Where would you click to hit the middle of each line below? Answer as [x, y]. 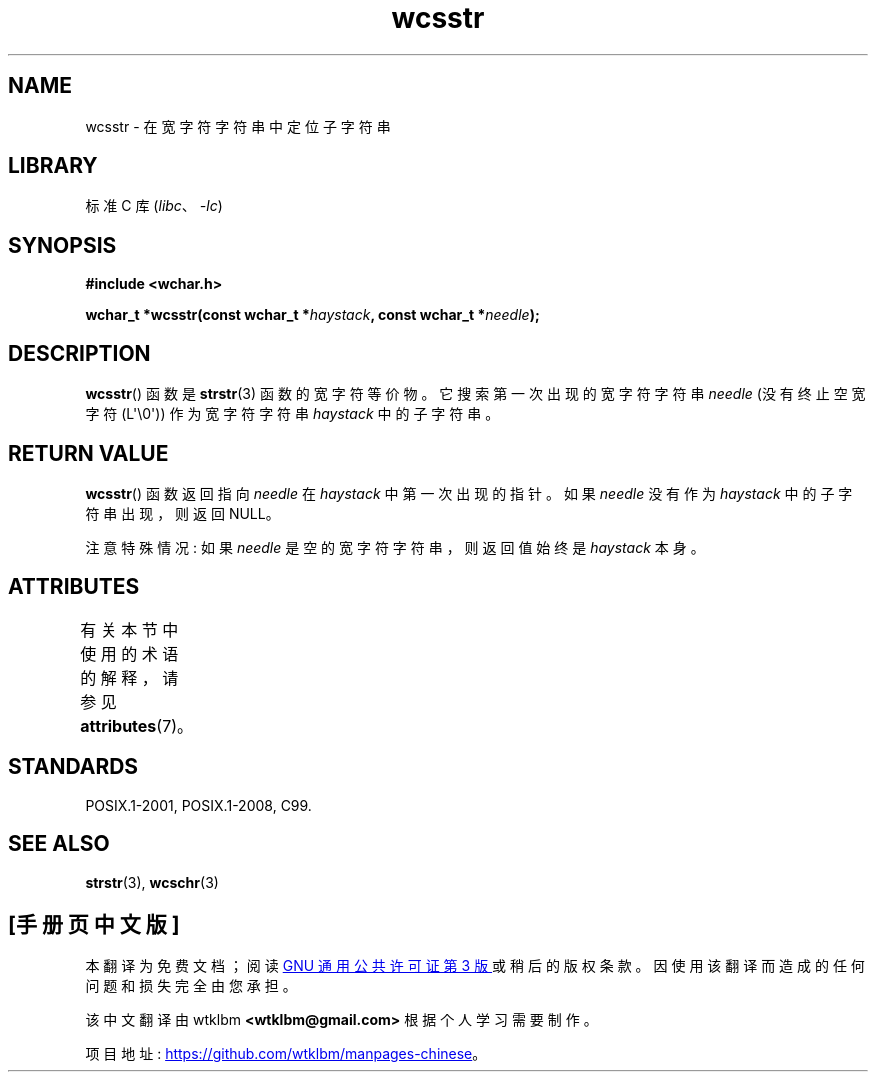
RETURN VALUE [88, 453]
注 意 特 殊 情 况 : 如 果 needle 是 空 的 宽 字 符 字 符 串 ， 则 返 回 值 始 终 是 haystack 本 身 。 [395, 547]
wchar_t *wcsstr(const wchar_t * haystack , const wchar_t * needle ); [312, 315]
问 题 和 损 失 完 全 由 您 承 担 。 [191, 986]
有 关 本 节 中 [129, 629]
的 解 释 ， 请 [129, 677]
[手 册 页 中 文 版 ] [94, 924]
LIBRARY [53, 166]
